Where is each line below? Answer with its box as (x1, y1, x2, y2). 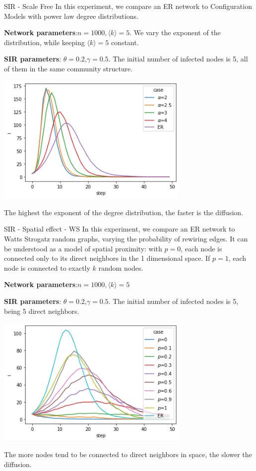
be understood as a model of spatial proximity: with (4, 243, 162, 253)
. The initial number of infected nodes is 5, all (108, 54, 248, 64)
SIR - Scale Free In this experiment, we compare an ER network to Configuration (4, 1, 252, 11)
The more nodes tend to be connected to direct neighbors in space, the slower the (4, 449, 252, 460)
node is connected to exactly (4, 262, 90, 273)
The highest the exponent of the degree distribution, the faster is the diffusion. (4, 207, 243, 217)
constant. (111, 37, 139, 47)
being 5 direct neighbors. (4, 305, 79, 316)
